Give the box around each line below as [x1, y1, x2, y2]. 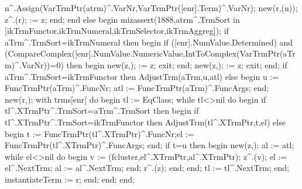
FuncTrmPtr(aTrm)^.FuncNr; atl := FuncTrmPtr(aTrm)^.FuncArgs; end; [5, 82, 269, 94]
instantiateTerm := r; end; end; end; [5, 173, 135, 185]
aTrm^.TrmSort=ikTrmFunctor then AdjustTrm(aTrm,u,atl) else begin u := [5, 70, 279, 82]
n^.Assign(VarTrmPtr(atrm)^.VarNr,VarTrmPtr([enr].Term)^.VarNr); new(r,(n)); [5, 2, 298, 13]
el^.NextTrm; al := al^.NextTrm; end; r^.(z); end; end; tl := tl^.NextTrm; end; [5, 162, 289, 174]
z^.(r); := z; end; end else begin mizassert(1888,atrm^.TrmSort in [5, 13, 240, 25]
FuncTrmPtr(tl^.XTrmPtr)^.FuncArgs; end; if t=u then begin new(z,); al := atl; [5, 139, 294, 151]
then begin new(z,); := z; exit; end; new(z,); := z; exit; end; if [66, 58, 287, 71]
